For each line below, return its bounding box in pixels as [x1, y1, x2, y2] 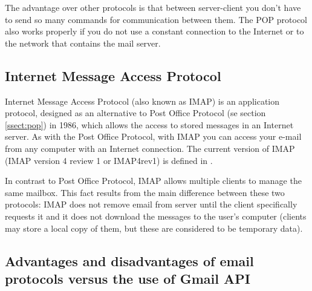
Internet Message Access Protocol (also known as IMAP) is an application [5, 94, 280, 107]
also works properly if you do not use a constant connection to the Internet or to [5, 25, 304, 38]
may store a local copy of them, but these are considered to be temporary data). [5, 221, 303, 234]
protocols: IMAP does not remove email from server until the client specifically [5, 198, 297, 211]
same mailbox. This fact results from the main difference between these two [5, 186, 285, 198]
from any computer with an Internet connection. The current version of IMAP [5, 142, 295, 154]
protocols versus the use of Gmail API [5, 269, 250, 287]
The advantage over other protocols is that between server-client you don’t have [5, 1, 301, 13]
